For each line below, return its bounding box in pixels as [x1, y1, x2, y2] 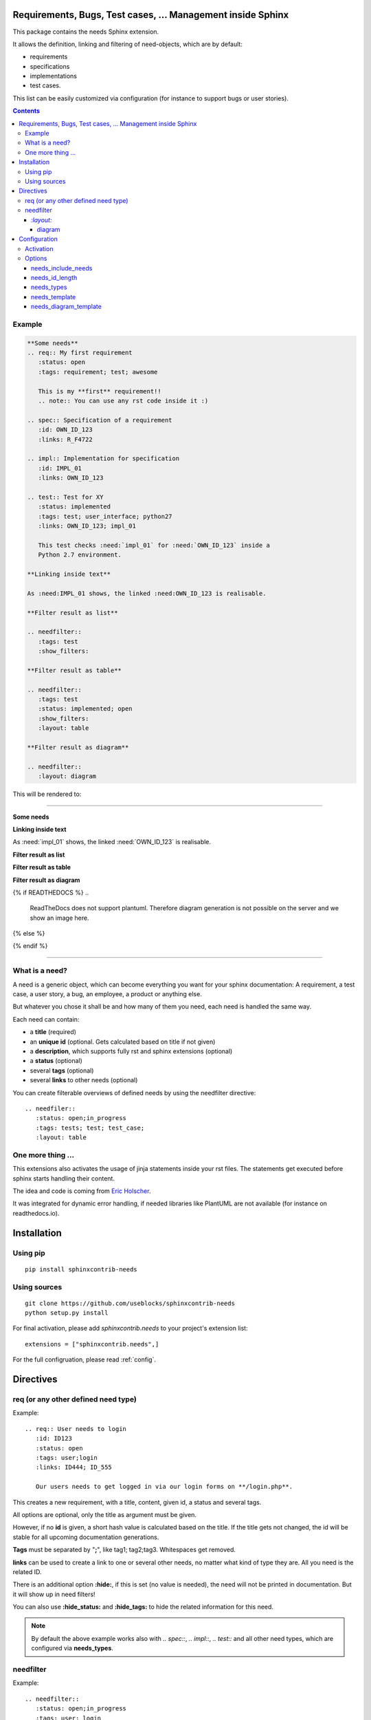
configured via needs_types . [31, 1644, 113, 1653]
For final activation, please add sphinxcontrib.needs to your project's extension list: [12, 1324, 248, 1333]
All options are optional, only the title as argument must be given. [12, 1510, 197, 1518]
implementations [30, 72, 78, 80]
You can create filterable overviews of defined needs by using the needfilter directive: [12, 1088, 256, 1097]
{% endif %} [12, 942, 48, 950]
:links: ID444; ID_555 [35, 1463, 113, 1472]
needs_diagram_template [31, 303, 102, 311]
